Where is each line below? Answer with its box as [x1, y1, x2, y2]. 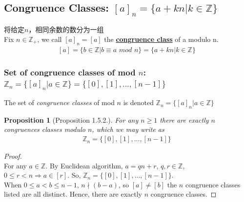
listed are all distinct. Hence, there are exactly [4, 189, 142, 199]
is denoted [123, 97, 154, 108]
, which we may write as [92, 124, 164, 134]
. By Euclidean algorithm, [45, 160, 123, 170]
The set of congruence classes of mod [4, 97, 115, 108]
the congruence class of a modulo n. [104, 34, 219, 44]
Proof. [4, 151, 22, 161]
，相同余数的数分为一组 [28, 24, 104, 35]
